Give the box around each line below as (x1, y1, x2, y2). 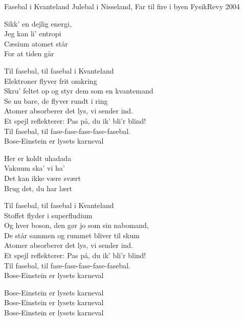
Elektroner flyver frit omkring (4, 75, 97, 86)
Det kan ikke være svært (4, 172, 81, 183)
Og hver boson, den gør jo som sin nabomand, (4, 220, 149, 231)
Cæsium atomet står (4, 38, 68, 49)
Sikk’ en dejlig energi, (4, 18, 72, 29)
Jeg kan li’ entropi (4, 28, 61, 39)
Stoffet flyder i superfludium (4, 210, 93, 220)
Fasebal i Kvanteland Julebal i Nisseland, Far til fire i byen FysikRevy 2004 (4, 1, 240, 11)
